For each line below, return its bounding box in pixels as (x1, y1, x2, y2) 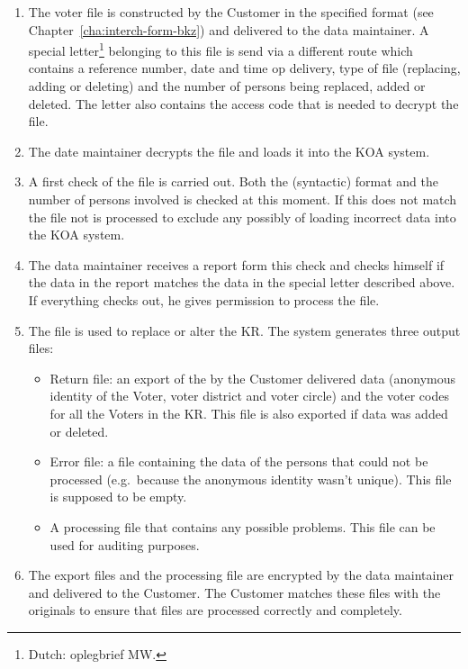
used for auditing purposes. (49, 535, 200, 554)
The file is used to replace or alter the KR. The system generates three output (28, 321, 461, 339)
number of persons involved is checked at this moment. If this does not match (28, 190, 457, 208)
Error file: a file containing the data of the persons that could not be (49, 452, 428, 471)
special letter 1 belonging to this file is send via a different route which (28, 39, 413, 59)
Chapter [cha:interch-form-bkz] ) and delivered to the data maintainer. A (28, 20, 429, 39)
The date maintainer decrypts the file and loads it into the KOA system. (28, 141, 430, 160)
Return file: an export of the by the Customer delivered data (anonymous (49, 368, 456, 387)
